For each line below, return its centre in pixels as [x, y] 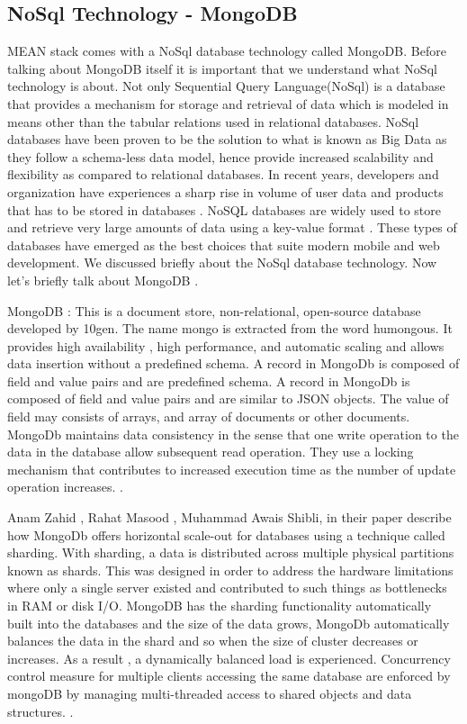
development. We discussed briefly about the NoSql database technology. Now [222, 262]
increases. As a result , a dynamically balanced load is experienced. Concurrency [229, 658]
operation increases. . [65, 487]
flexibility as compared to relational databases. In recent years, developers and [223, 174]
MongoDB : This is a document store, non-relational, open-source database [214, 310]
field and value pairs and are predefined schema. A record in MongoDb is [209, 380]
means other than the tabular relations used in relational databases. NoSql [213, 121]
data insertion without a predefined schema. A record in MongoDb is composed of [233, 363]
